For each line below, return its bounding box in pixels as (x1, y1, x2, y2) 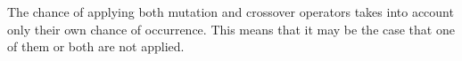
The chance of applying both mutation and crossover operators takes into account (7, 3, 454, 20)
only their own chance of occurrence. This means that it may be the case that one (7, 19, 455, 38)
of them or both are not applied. (7, 37, 185, 56)
